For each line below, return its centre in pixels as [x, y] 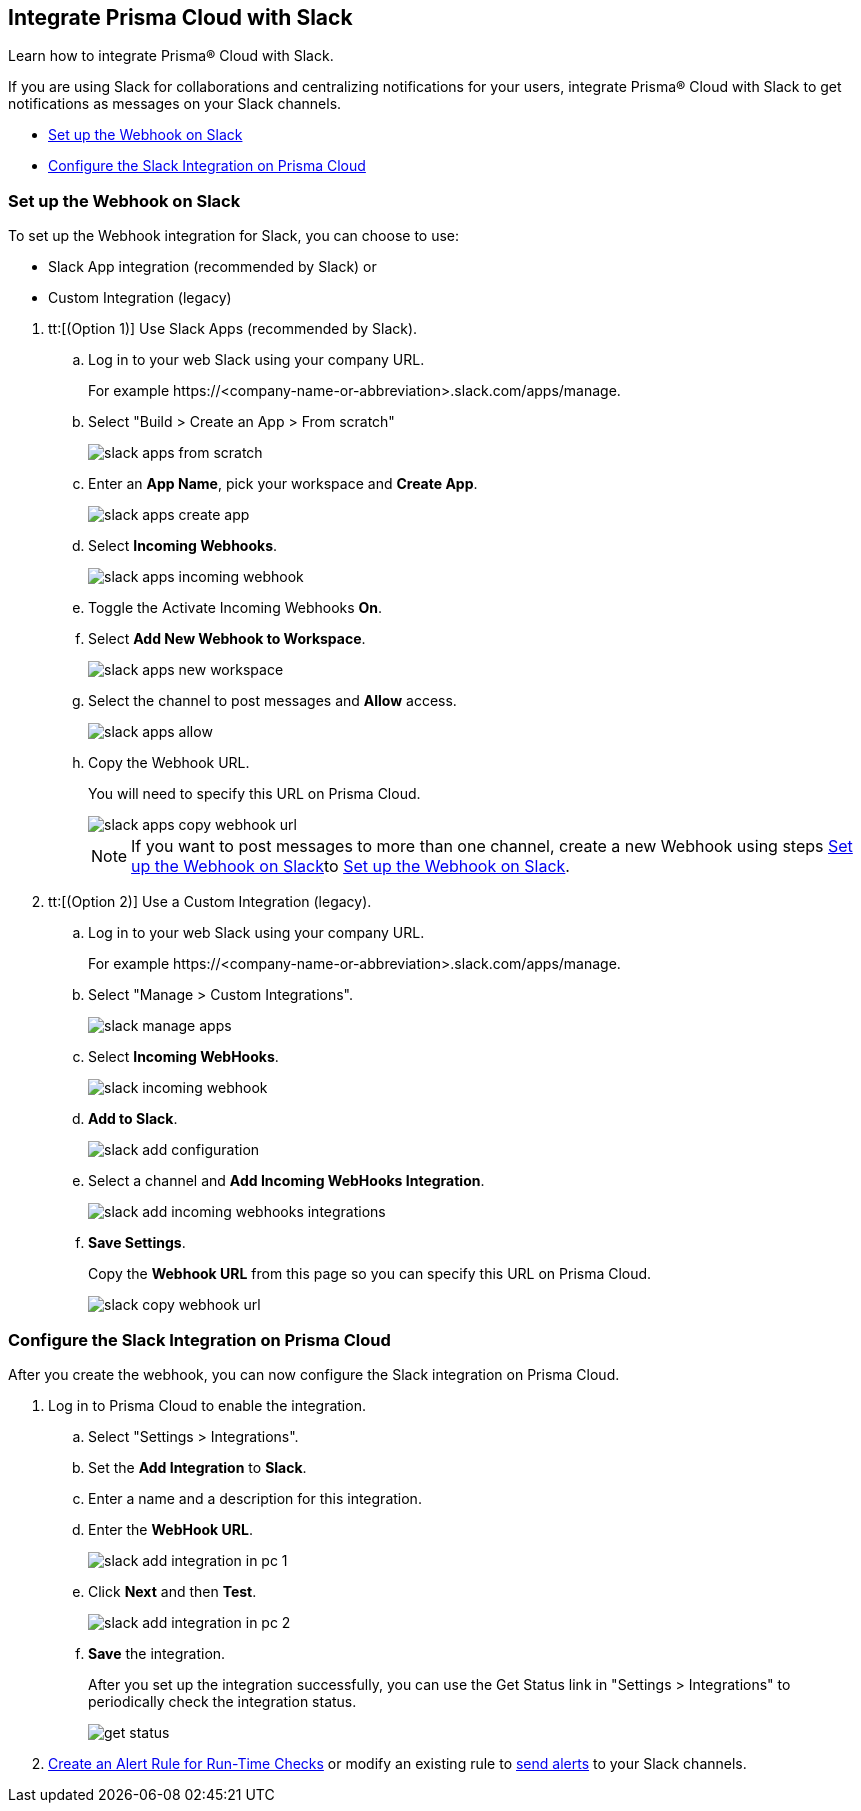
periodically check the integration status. [222, 1701]
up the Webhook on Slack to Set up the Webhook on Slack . [350, 866]
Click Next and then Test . [172, 1591]
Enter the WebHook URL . [170, 1529]
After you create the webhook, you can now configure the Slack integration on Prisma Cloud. [314, 1374]
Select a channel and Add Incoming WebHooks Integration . [286, 1181]
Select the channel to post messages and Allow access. [272, 701]
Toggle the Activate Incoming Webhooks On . [235, 608]
